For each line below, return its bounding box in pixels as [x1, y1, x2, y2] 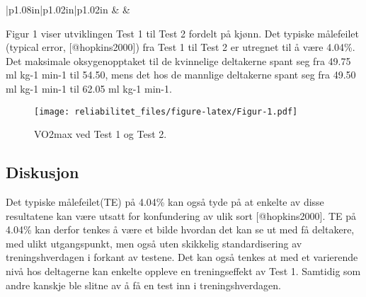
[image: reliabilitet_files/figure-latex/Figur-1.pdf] [34, 106, 298, 117]
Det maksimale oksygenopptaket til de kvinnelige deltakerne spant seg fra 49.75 [6, 53, 351, 68]
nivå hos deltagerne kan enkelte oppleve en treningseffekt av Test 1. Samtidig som [6, 263, 361, 278]
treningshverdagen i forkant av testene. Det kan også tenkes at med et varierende [6, 250, 358, 264]
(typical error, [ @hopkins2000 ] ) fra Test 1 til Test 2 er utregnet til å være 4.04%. [6, 40, 355, 54]
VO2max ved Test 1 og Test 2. [34, 127, 167, 141]
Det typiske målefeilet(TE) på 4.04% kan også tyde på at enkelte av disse [6, 194, 324, 209]
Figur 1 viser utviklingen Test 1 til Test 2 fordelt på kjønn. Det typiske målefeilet [6, 25, 359, 40]
